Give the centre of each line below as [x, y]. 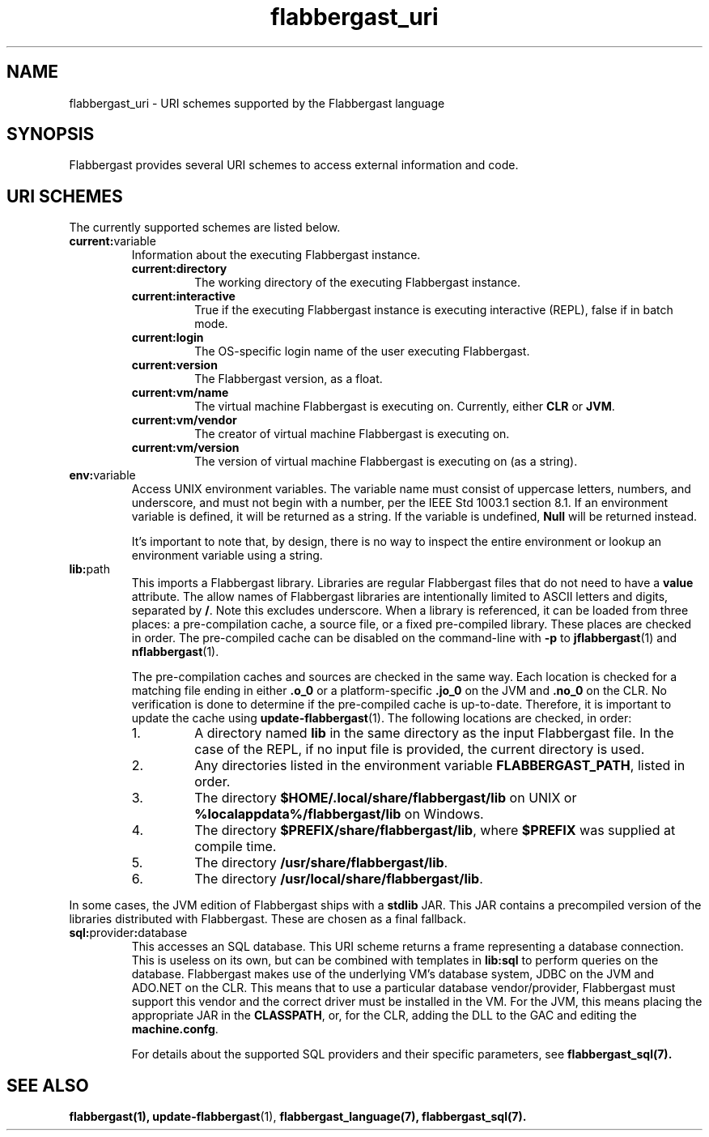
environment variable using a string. [227, 556]
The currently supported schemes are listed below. [205, 228]
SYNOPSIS [51, 134]
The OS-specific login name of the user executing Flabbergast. [362, 351]
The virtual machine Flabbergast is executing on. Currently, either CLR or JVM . [405, 407]
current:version [174, 365]
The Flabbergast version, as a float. [289, 379]
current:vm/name [180, 393]
